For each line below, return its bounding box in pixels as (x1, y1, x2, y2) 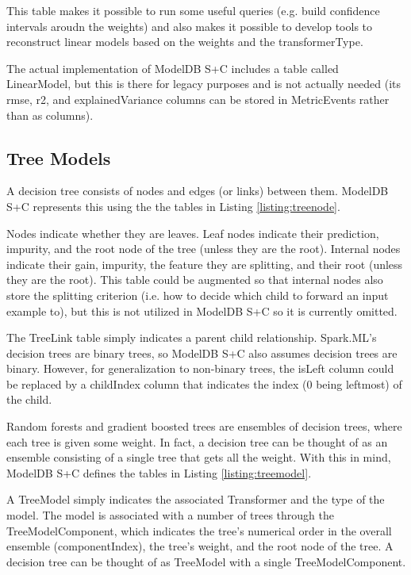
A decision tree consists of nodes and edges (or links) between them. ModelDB (6, 182, 389, 199)
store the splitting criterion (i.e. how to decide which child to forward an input (6, 286, 389, 303)
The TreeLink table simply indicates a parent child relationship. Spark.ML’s (6, 329, 377, 346)
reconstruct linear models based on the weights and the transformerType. (6, 33, 363, 50)
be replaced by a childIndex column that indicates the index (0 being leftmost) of (6, 375, 402, 392)
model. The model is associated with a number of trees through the (6, 507, 335, 523)
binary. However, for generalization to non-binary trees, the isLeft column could (6, 360, 394, 377)
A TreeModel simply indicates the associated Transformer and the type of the (6, 491, 385, 508)
